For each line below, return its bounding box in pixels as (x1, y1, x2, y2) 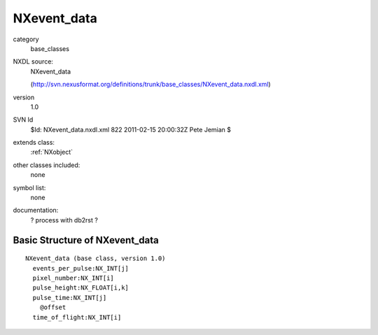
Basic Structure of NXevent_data (13, 234, 159, 246)
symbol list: (13, 183, 46, 192)
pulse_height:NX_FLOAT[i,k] (32, 284, 129, 292)
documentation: (13, 206, 59, 215)
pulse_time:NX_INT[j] (32, 294, 107, 301)
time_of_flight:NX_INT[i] (32, 313, 122, 321)
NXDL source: (13, 57, 54, 66)
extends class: (13, 138, 55, 147)
